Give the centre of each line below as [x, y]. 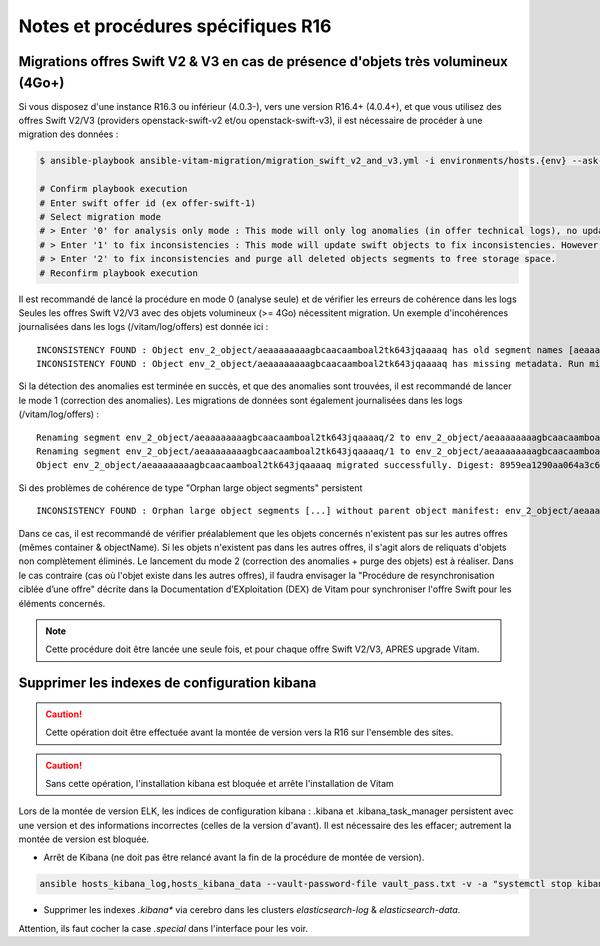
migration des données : [68, 134]
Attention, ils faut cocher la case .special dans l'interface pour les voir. [163, 928]
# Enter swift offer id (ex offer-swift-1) [148, 203]
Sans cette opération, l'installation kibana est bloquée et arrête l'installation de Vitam [219, 783]
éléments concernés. [62, 603]
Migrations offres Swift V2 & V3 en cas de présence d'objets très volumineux [263, 61]
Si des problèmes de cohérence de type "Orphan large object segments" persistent [190, 487]
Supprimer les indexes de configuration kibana [167, 683]
